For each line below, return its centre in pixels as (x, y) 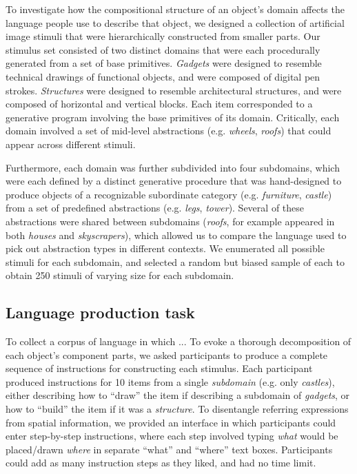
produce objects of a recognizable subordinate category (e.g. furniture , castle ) (169, 194)
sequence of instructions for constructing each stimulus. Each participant (159, 368)
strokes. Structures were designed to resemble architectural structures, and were (174, 90)
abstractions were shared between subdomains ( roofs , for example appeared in (170, 221)
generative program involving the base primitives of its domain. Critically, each (173, 117)
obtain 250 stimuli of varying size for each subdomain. (120, 275)
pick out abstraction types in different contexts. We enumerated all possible (165, 248)
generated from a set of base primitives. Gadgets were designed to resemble (164, 63)
